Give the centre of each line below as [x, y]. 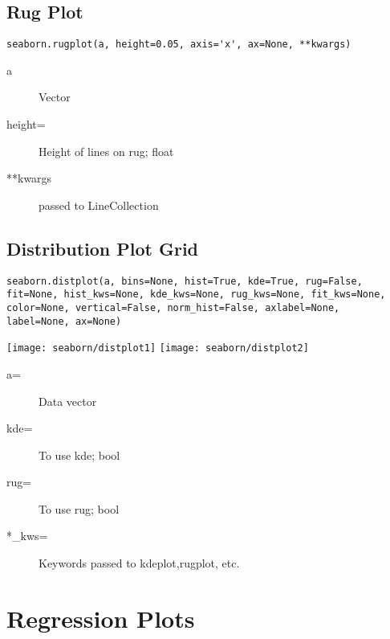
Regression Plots [101, 618]
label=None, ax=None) [64, 321]
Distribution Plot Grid [103, 248]
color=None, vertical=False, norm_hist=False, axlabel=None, [173, 307]
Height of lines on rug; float [106, 151]
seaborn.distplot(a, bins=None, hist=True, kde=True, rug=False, [185, 281]
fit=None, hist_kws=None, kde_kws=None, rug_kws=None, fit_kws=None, [196, 295]
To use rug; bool [79, 508]
